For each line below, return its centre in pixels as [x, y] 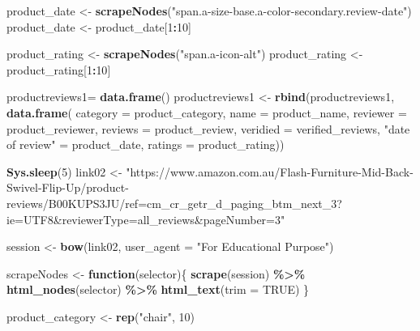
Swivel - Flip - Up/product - [68, 187]
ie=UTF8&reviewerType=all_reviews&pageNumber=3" [146, 219]
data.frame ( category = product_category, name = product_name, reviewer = [207, 112]
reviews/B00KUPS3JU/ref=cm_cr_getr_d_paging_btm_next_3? [174, 203]
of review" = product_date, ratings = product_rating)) [146, 144]
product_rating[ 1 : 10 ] [59, 69]
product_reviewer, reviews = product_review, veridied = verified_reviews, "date [208, 128]
